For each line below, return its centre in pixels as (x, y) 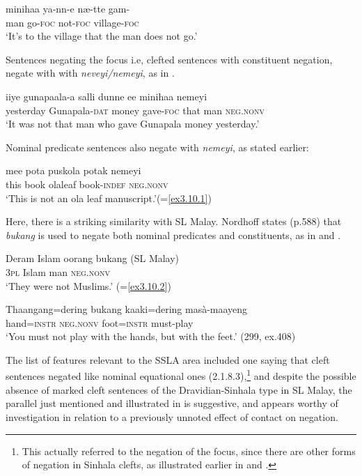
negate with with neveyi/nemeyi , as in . (90, 73)
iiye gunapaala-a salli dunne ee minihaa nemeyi (107, 96)
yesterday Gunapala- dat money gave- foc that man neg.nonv (135, 110)
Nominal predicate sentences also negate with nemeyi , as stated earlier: (157, 147)
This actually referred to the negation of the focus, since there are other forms (189, 451)
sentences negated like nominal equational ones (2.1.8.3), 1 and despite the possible (181, 375)
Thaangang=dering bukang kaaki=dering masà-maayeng (127, 309)
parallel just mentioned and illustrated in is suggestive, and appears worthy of (172, 403)
